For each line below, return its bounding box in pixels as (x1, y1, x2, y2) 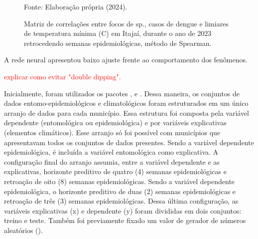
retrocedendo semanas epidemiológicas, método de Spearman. (24, 37, 212, 48)
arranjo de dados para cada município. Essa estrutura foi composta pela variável (4, 107, 249, 118)
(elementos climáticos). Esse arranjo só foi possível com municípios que (4, 127, 221, 137)
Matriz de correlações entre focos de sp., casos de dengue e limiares (24, 18, 229, 28)
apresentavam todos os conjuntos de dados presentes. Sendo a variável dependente (4, 137, 254, 147)
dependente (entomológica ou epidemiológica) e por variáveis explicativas (4, 117, 227, 128)
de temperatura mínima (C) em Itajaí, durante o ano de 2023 (24, 28, 212, 38)
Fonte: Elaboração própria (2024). (24, 1, 128, 11)
